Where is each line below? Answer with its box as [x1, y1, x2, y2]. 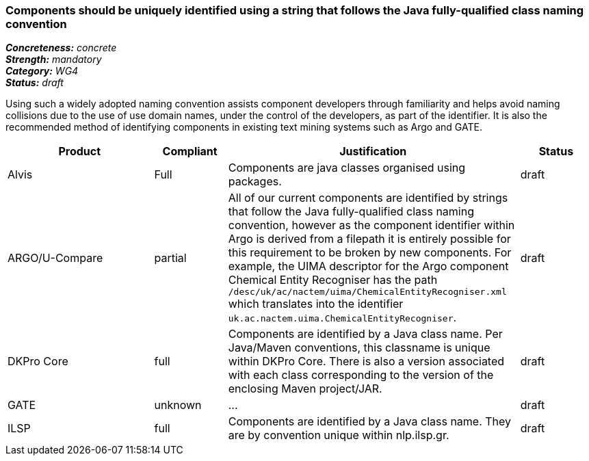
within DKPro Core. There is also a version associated [228, 354, 505, 369]
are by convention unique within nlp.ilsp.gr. [228, 428, 449, 443]
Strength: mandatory [5, 53, 102, 66]
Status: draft [5, 77, 64, 89]
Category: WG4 [5, 65, 79, 77]
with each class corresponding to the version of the [228, 368, 494, 382]
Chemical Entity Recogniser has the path [228, 273, 438, 287]
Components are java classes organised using [228, 161, 466, 175]
